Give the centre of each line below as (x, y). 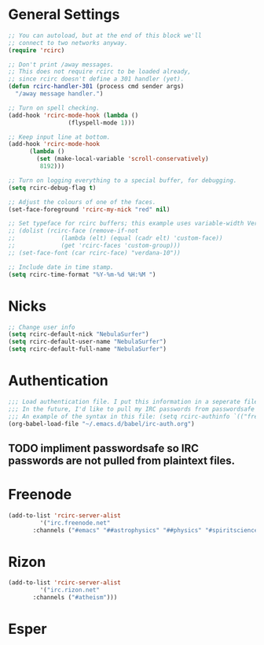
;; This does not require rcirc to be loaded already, (100, 72)
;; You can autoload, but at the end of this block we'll (105, 35)
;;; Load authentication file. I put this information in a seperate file (133, 401)
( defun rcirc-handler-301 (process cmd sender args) (96, 87)
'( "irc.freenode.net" (75, 523)
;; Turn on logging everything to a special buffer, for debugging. (123, 180)
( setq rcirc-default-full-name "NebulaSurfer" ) (88, 349)
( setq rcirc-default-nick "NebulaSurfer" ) (79, 334)
